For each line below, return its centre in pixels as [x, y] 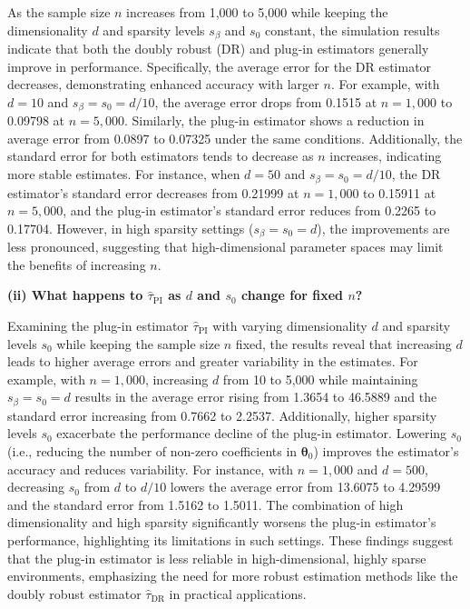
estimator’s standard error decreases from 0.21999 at [153, 192]
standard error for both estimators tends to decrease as [161, 156]
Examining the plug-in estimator [98, 325]
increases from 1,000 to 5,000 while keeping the [257, 12]
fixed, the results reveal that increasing [343, 343]
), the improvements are [383, 228]
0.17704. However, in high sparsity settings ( [131, 228]
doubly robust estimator [74, 593]
